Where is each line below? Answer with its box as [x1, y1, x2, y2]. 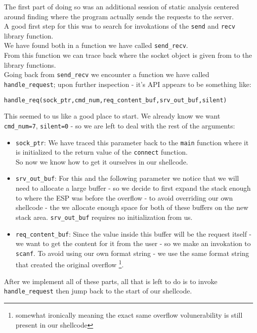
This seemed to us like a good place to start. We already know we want [4, 111, 220, 121]
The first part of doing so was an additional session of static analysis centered [4, 1, 239, 11]
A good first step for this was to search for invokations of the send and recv [4, 21, 235, 31]
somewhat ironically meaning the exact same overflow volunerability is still [15, 309, 243, 320]
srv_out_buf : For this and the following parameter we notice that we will [15, 173, 239, 183]
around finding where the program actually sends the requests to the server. [4, 11, 234, 21]
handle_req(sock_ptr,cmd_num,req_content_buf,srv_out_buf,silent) [4, 96, 227, 104]
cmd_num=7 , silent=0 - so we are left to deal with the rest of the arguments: [4, 120, 235, 130]
